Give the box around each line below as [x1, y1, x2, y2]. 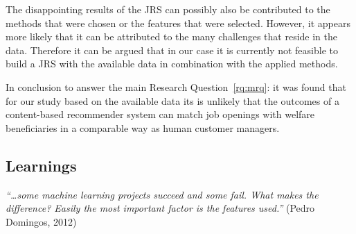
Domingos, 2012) [6, 214, 77, 228]
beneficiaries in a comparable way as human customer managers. [6, 120, 280, 135]
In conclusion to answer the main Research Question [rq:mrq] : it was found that [6, 79, 346, 94]
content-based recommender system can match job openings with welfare [6, 107, 315, 122]
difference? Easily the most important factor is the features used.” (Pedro [6, 201, 315, 215]
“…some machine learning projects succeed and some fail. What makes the [6, 187, 319, 201]
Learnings [6, 154, 77, 176]
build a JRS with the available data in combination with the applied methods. [6, 56, 338, 71]
